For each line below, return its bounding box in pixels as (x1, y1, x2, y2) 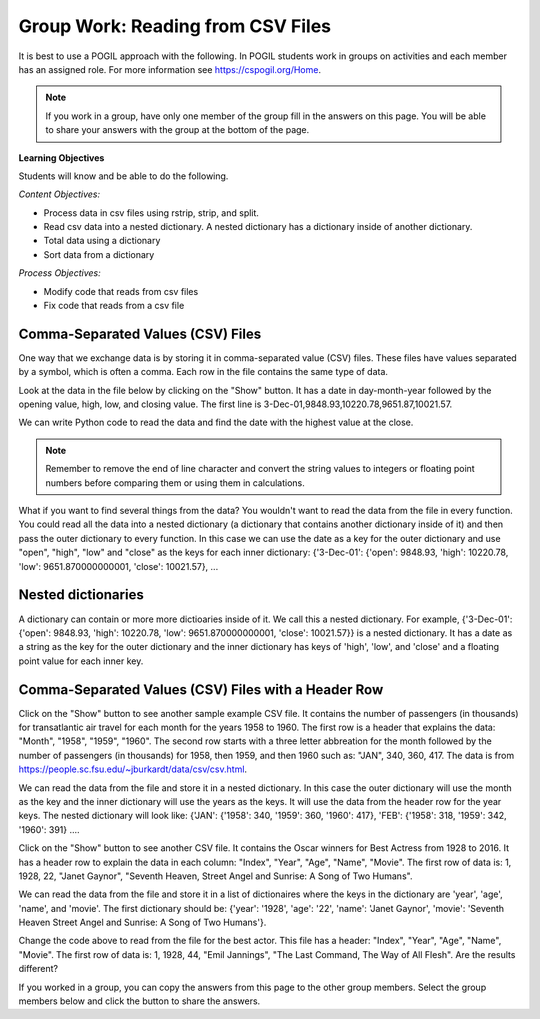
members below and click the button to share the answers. (18, 995, 261, 1007)
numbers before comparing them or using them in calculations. (45, 476, 305, 489)
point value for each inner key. (18, 655, 144, 667)
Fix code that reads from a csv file (43, 300, 185, 312)
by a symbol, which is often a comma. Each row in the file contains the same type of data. (18, 366, 389, 378)
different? (18, 963, 59, 975)
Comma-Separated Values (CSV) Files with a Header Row (18, 681, 384, 698)
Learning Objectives (18, 151, 105, 164)
